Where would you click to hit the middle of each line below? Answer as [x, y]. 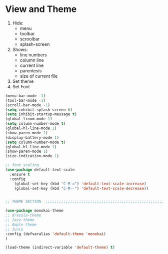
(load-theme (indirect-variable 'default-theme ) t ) [60, 248]
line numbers [33, 55]
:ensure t [20, 174]
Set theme [23, 81]
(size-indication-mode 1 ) [32, 156]
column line [32, 60]
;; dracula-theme [23, 216]
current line [32, 65]
